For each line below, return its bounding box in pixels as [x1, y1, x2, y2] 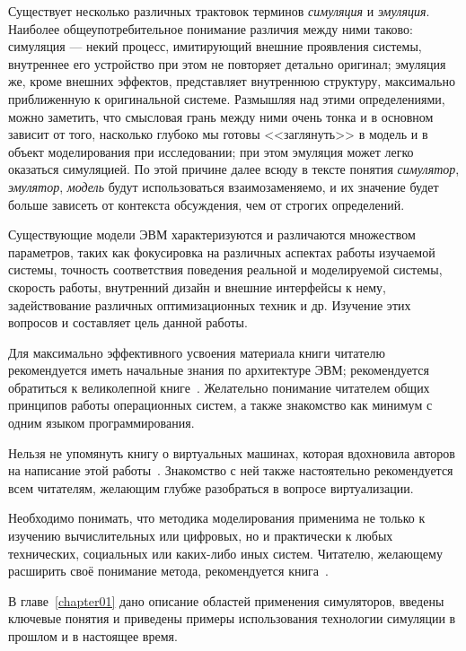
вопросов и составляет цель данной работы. [8, 313, 248, 332]
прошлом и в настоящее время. [8, 627, 178, 645]
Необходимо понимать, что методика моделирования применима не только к [8, 508, 426, 527]
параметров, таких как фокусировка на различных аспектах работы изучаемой [8, 242, 435, 261]
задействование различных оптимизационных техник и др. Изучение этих [8, 295, 411, 314]
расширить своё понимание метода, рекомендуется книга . [8, 561, 329, 580]
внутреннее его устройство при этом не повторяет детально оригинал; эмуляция [8, 54, 446, 73]
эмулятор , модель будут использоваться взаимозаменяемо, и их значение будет [8, 177, 439, 195]
